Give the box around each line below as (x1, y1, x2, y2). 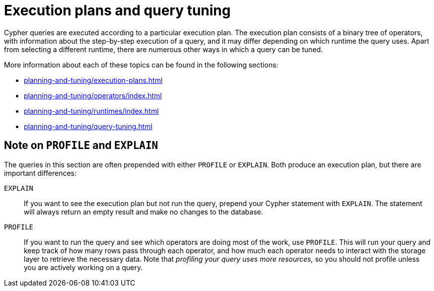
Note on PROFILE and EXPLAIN (4, 139, 158, 152)
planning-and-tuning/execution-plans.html (24, 75, 163, 84)
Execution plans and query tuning (4, 2, 231, 19)
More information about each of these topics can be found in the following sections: (4, 60, 279, 69)
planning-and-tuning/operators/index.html (24, 91, 162, 100)
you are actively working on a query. (24, 263, 143, 272)
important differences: (4, 168, 76, 177)
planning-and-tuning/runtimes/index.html (24, 106, 159, 115)
